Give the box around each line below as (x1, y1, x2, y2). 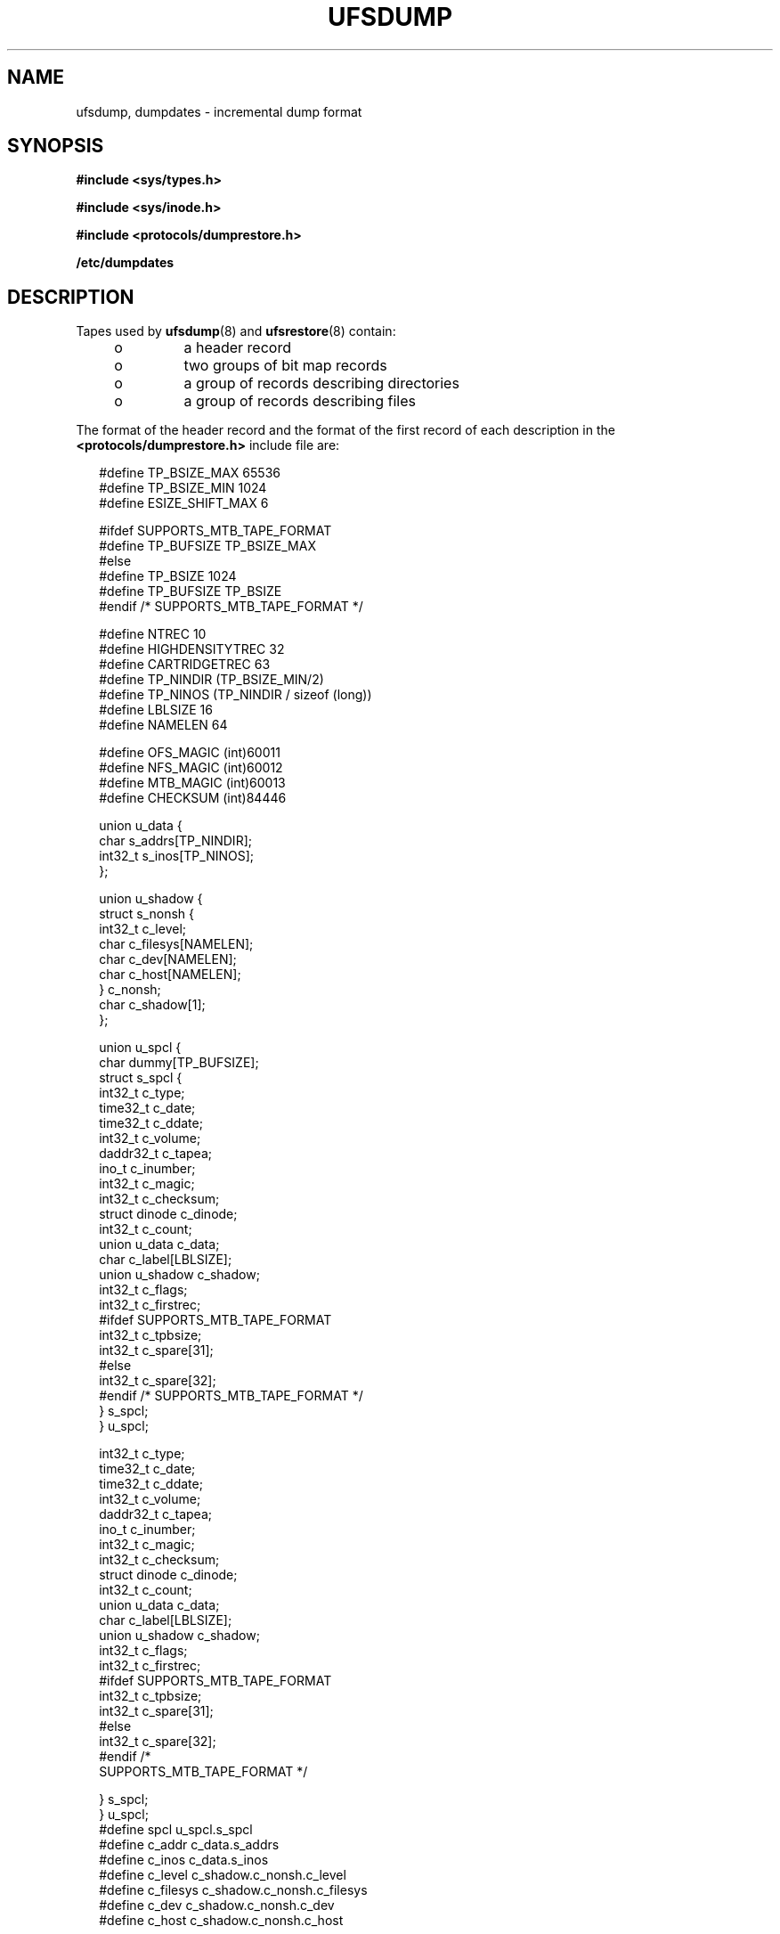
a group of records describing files (183, 392, 416, 411)
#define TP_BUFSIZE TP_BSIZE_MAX (99, 538, 316, 554)
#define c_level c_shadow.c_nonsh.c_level (99, 1867, 346, 1883)
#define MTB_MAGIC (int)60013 (99, 775, 286, 791)
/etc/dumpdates (76, 255, 175, 271)
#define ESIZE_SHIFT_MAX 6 (99, 495, 269, 511)
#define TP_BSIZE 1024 (99, 568, 237, 584)
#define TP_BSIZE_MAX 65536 (99, 465, 280, 481)
